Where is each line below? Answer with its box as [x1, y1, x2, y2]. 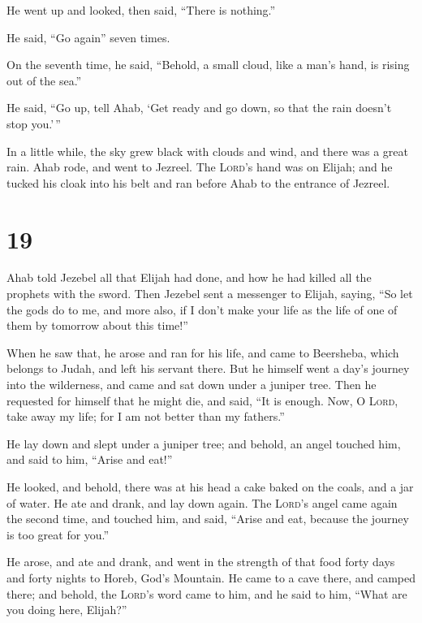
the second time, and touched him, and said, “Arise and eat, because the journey [6, 510, 409, 527]
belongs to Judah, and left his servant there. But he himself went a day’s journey [6, 360, 410, 377]
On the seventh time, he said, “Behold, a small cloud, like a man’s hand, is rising [6, 56, 410, 73]
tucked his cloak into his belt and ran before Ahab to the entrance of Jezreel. [6, 174, 390, 191]
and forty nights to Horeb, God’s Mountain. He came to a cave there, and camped [6, 569, 416, 586]
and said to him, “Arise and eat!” [6, 451, 173, 468]
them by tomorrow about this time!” [6, 317, 188, 334]
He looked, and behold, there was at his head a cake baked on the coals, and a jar [6, 478, 414, 495]
